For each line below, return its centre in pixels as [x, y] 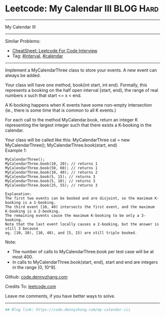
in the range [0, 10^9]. [34, 267]
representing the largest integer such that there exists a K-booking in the [78, 125]
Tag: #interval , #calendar [38, 56]
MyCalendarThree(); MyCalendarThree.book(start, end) [61, 145]
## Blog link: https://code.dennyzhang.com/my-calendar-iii [68, 310]
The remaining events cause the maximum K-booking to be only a [72, 215]
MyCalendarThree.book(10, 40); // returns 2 [51, 172]
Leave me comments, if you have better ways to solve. [60, 296]
